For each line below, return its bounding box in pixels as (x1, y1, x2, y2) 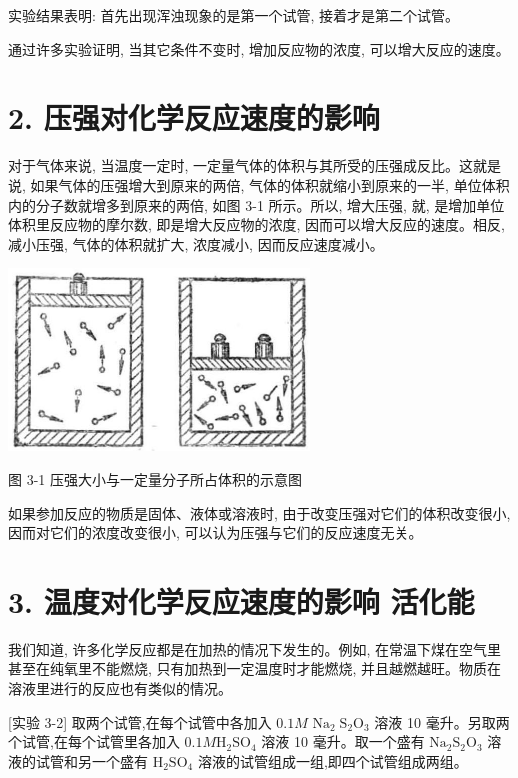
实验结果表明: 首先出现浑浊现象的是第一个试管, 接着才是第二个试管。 (8, 5, 460, 25)
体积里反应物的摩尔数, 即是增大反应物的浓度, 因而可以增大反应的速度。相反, (8, 214, 505, 235)
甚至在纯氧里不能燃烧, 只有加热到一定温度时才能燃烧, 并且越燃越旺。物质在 (8, 658, 502, 679)
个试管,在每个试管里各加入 (8, 731, 180, 752)
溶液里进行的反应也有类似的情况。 (8, 678, 232, 699)
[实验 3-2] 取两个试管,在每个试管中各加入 (8, 711, 272, 732)
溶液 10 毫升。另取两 (374, 711, 510, 732)
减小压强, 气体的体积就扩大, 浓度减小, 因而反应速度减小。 (8, 233, 384, 254)
